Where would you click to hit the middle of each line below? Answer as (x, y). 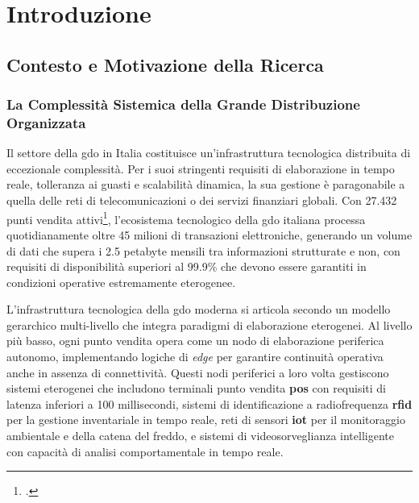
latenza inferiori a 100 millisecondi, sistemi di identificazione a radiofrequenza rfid (209, 403)
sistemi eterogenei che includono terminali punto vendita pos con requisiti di (197, 388)
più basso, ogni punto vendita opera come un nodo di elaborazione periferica (195, 341)
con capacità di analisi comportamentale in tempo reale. (145, 451)
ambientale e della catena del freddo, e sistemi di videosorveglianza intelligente (200, 436)
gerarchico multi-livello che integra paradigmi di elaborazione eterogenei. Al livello (209, 324)
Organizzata (46, 123)
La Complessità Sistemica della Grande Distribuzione (183, 104)
